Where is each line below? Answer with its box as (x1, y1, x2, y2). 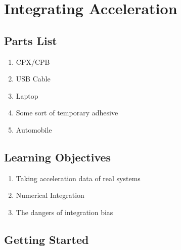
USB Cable (16, 73, 51, 84)
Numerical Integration (16, 190, 84, 200)
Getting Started (4, 231, 89, 247)
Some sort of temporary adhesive (16, 107, 118, 118)
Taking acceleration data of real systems (16, 173, 141, 183)
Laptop (16, 90, 38, 101)
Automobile (16, 124, 52, 135)
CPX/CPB (16, 56, 50, 67)
